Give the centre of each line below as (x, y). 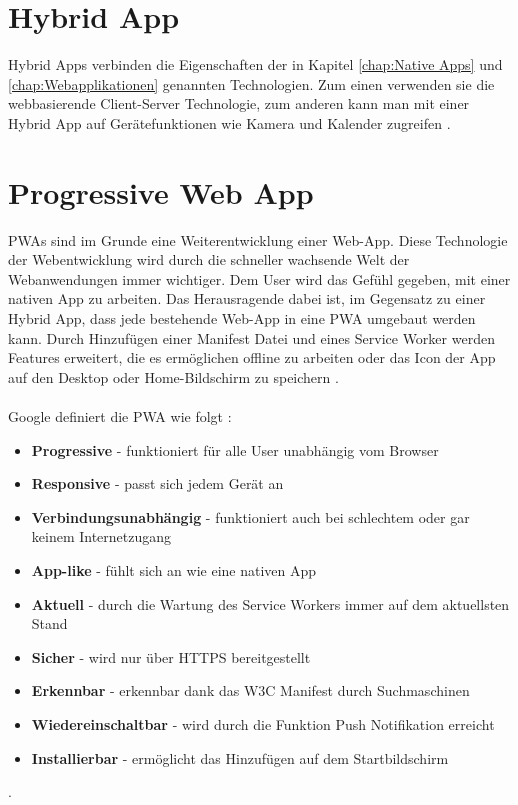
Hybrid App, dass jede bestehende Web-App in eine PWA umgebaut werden (242, 318)
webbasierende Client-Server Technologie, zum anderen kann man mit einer (239, 103)
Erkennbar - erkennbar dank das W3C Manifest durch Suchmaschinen (250, 690)
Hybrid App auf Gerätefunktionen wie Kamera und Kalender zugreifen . (229, 122)
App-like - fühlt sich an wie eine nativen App (174, 569)
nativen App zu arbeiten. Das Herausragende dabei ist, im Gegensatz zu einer (247, 298)
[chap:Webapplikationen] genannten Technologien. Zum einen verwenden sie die (251, 83)
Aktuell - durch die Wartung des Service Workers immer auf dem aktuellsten (270, 603)
